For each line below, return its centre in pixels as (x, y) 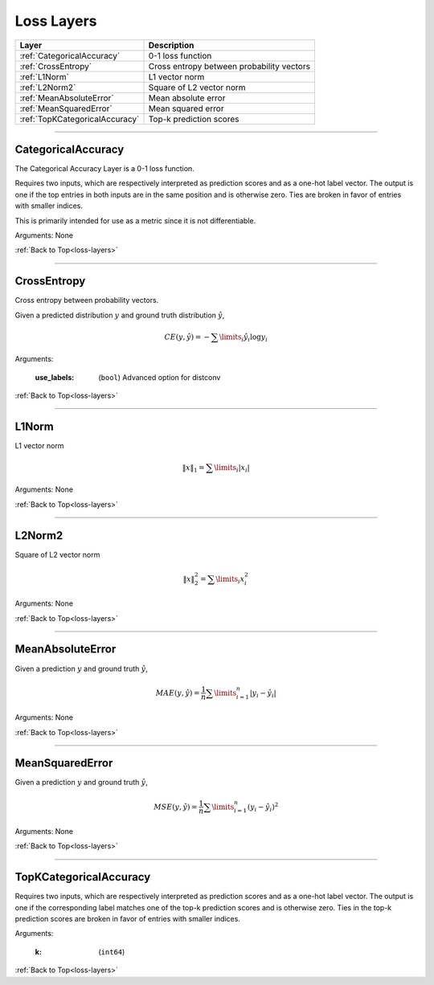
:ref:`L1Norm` (45, 76)
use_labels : (55, 377)
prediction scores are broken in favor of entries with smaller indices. (128, 919)
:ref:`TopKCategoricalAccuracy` (80, 119)
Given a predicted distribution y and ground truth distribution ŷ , (120, 315)
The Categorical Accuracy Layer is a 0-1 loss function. (104, 169)
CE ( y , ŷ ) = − (187, 337)
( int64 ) (112, 951)
